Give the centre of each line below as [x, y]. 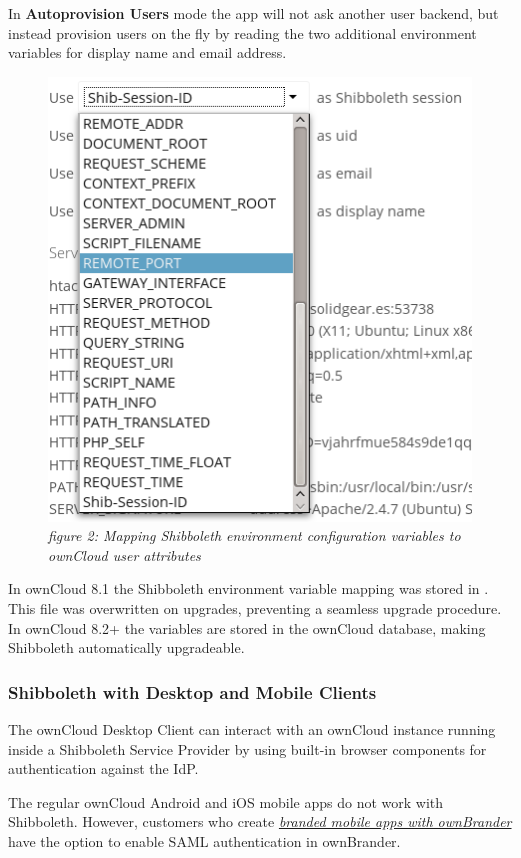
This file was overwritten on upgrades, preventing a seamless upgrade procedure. [255, 608]
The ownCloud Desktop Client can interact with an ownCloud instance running [252, 729]
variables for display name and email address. [147, 52]
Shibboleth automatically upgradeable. [126, 647]
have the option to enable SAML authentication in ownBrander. [204, 841]
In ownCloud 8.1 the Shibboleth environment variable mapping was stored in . [248, 588]
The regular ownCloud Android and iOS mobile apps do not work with [226, 801]
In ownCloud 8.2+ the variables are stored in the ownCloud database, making [247, 627]
